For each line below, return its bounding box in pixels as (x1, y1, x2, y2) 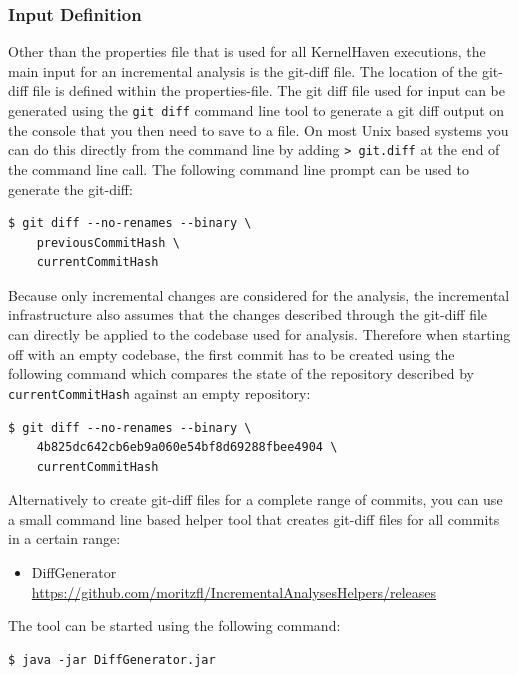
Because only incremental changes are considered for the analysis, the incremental (8, 284, 510, 305)
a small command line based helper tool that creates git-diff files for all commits (8, 508, 500, 529)
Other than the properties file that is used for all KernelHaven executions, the (8, 41, 486, 62)
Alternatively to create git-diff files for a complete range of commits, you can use (8, 489, 503, 510)
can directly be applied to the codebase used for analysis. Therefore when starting (8, 324, 511, 345)
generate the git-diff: (8, 178, 133, 199)
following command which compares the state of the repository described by (8, 363, 474, 384)
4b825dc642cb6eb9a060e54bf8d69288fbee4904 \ (36, 440, 338, 455)
